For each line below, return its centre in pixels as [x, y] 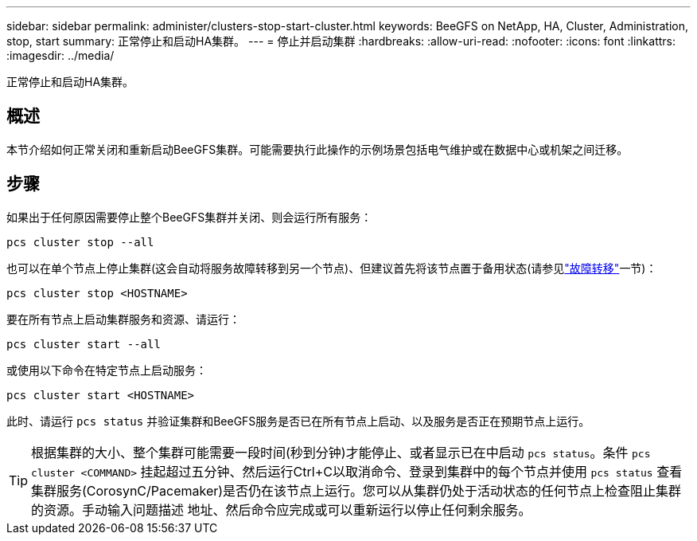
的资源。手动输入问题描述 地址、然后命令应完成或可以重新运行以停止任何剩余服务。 [281, 510]
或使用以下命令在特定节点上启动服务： [107, 370]
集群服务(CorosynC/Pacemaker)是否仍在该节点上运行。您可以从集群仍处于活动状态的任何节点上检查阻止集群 [356, 490]
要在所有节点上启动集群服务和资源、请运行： [123, 319]
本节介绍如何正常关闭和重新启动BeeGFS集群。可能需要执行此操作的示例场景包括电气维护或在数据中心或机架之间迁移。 [317, 149]
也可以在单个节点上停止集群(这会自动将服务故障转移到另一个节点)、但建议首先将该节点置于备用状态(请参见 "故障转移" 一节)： [332, 268]
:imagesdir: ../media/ [60, 55]
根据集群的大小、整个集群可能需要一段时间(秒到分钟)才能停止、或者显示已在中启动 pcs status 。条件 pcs [341, 452]
